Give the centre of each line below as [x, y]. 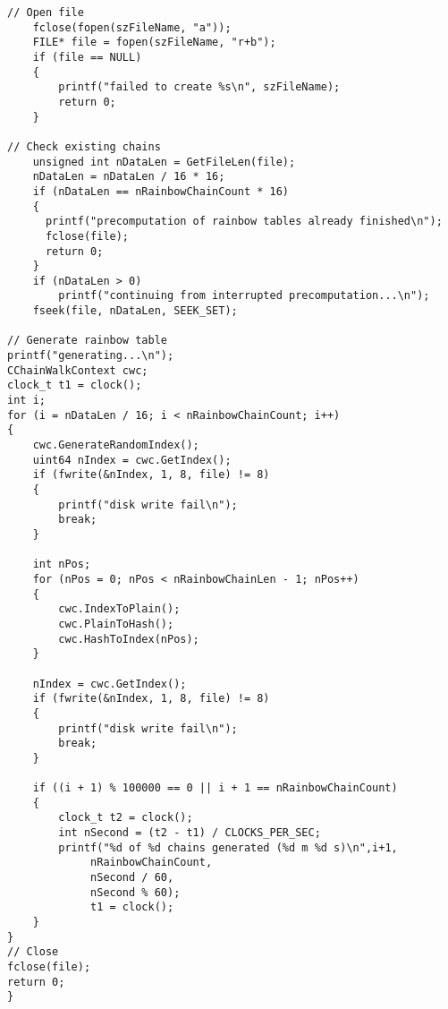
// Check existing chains [84, 146]
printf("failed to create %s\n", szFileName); [199, 87]
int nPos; [62, 564]
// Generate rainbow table [87, 341]
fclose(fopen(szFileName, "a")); [132, 27]
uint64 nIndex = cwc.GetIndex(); [132, 460]
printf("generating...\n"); [91, 356]
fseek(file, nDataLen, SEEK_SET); [135, 311]
